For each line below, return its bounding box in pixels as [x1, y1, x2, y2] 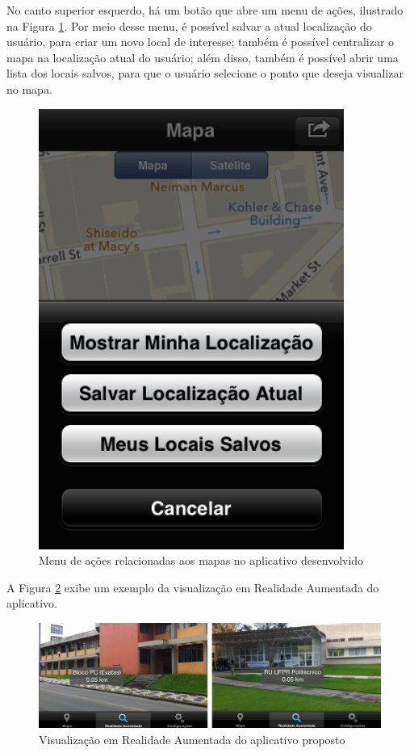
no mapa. [6, 80, 52, 97]
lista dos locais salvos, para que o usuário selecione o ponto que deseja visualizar [6, 65, 404, 82]
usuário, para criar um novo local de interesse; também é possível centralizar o [6, 33, 395, 50]
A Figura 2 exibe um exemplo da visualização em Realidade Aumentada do [6, 578, 379, 595]
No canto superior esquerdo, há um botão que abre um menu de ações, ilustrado [6, 2, 404, 18]
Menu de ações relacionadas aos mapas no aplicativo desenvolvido [39, 552, 364, 569]
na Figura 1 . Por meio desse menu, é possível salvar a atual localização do [6, 17, 372, 34]
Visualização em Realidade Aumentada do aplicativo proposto [39, 730, 345, 747]
